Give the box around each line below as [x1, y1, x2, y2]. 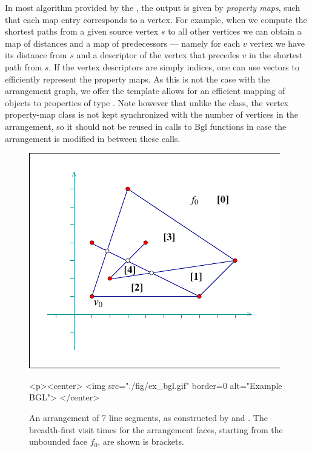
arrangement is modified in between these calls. [5, 132, 181, 144]
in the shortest [249, 49, 304, 61]
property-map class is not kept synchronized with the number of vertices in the [5, 108, 298, 121]
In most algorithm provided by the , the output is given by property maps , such [5, 1, 300, 13]
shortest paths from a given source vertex [5, 25, 159, 38]
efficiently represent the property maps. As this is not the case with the [5, 72, 270, 85]
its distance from [5, 49, 67, 61]
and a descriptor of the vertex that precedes [76, 49, 240, 61]
